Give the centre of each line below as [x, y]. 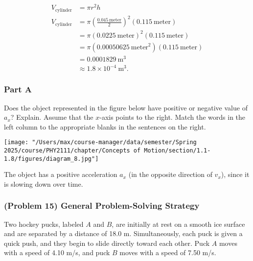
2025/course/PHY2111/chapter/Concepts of [72, 150]
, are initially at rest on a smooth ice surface [178, 224]
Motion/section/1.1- [177, 150]
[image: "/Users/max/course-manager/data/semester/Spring [100, 142]
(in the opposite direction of [170, 174]
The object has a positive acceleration [61, 174]
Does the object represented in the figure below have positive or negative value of [126, 107]
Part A [18, 89]
